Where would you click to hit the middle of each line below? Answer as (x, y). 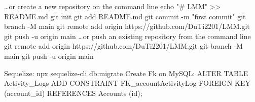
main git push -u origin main (49, 56)
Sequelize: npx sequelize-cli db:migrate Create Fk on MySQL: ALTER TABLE (126, 73)
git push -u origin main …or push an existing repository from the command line (128, 36)
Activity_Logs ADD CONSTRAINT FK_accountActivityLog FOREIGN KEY (127, 83)
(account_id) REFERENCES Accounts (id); (73, 93)
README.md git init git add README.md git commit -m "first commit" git (125, 16)
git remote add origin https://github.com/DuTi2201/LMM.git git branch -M (123, 46)
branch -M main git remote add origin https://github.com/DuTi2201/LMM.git (127, 26)
